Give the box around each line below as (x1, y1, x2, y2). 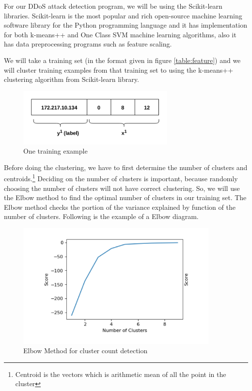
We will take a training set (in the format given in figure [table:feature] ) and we (4, 55, 241, 65)
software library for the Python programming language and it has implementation (4, 20, 247, 30)
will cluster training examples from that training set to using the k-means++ (4, 64, 234, 75)
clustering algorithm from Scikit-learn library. (4, 74, 139, 84)
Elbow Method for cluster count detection (23, 345, 148, 356)
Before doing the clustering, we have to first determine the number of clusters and (4, 162, 248, 172)
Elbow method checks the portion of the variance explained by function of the (4, 202, 236, 212)
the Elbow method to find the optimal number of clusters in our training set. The (4, 192, 247, 203)
